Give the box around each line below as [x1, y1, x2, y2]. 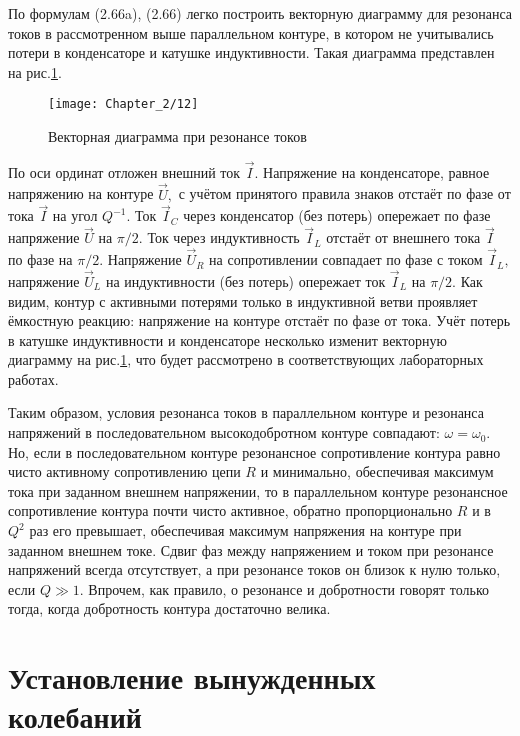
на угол [52, 205, 98, 226]
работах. [8, 368, 59, 389]
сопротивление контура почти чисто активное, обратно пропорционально [8, 500, 453, 521]
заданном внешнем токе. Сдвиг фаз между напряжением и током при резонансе [8, 539, 494, 560]
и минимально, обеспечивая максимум [260, 461, 494, 482]
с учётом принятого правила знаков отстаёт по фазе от [178, 183, 511, 204]
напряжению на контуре [8, 183, 154, 204]
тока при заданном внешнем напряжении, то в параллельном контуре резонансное [8, 480, 508, 501]
